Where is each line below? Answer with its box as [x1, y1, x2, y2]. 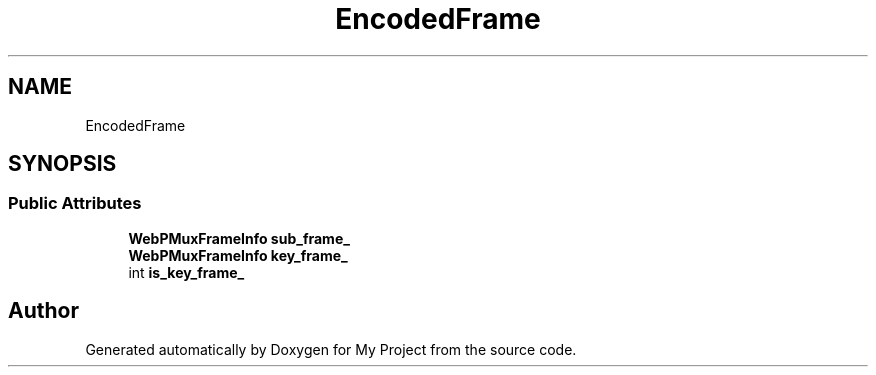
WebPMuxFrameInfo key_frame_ [128, 246, 348, 264]
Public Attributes [8, 193, 142, 214]
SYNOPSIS [8, 151, 117, 177]
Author [8, 298, 79, 324]
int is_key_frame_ [128, 263, 245, 281]
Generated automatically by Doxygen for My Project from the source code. [85, 340, 577, 358]
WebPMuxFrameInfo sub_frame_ [128, 229, 350, 247]
